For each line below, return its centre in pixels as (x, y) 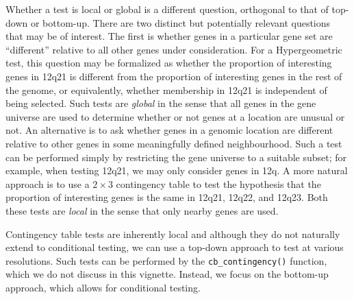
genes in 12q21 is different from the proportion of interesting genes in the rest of (174, 76)
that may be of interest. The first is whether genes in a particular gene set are (169, 36)
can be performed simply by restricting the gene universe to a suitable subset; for (176, 157)
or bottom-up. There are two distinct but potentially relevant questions (180, 22)
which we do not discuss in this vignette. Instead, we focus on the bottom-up (167, 274)
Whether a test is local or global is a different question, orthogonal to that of (167, 9)
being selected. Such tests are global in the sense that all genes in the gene (161, 103)
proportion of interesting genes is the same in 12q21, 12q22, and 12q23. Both (167, 197)
